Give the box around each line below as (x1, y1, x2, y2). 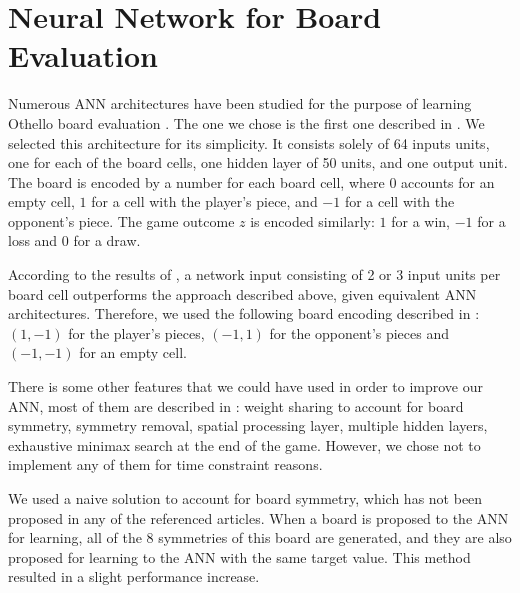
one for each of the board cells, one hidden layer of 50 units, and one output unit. (8, 152, 508, 173)
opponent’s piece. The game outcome (8, 210, 235, 231)
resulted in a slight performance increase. (8, 566, 260, 587)
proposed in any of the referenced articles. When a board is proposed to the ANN (8, 507, 509, 528)
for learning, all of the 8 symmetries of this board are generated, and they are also (8, 527, 512, 548)
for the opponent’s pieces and (269, 322, 450, 343)
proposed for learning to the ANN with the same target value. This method (8, 546, 471, 567)
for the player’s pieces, (68, 322, 205, 343)
